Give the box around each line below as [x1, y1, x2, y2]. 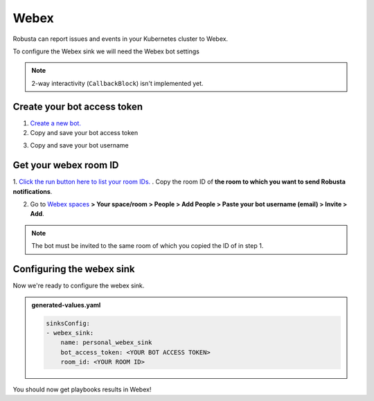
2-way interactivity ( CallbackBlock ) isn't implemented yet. [31, 79, 204, 87]
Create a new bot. [30, 118, 81, 127]
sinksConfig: [46, 319, 90, 327]
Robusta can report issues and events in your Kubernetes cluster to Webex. [12, 35, 229, 43]
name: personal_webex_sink [60, 339, 152, 346]
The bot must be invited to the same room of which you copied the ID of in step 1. [31, 242, 264, 250]
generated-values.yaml [31, 301, 101, 309]
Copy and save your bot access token [30, 129, 139, 137]
